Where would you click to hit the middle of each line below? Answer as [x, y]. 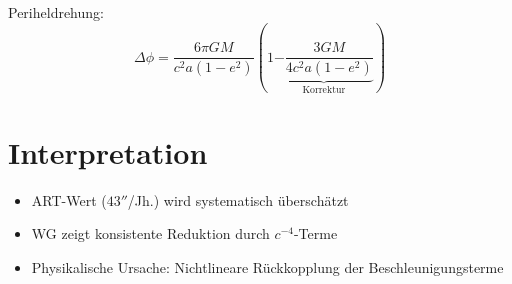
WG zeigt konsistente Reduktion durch [150, 233]
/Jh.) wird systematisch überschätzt [238, 199]
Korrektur [324, 89]
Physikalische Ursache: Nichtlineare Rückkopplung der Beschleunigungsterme [267, 266]
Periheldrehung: [56, 12]
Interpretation [108, 151]
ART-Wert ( [69, 199]
